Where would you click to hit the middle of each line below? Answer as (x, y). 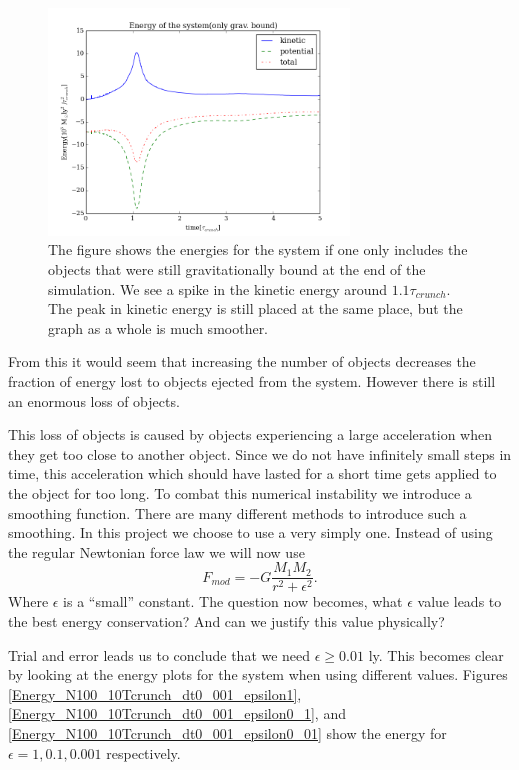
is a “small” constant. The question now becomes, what (233, 601)
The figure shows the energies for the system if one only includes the (258, 249)
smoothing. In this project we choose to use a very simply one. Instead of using (250, 532)
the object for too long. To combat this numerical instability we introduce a (240, 493)
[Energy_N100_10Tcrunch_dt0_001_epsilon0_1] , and (177, 713)
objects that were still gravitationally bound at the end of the (237, 269)
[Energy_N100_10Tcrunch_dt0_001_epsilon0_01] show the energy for (227, 733)
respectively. (143, 752)
